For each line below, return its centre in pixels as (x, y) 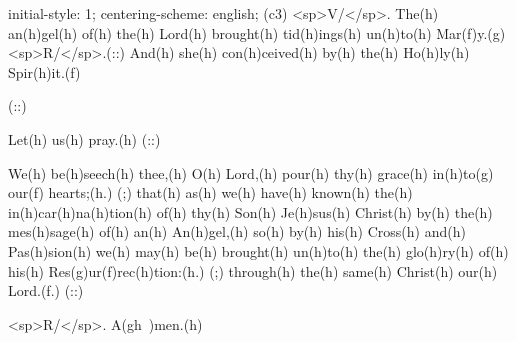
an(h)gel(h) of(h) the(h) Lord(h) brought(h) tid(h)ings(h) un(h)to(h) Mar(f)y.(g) (257, 32)
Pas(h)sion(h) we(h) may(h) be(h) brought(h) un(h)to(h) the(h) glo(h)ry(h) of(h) (258, 250)
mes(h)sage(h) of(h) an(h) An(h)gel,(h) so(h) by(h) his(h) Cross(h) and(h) (237, 231)
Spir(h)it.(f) (44, 71)
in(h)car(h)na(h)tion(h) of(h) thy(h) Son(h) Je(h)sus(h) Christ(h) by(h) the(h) (250, 211)
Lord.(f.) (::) (46, 290)
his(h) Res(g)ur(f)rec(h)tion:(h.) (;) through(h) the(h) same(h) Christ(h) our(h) (253, 270)
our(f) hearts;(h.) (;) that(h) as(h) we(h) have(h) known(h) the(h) (210, 192)
